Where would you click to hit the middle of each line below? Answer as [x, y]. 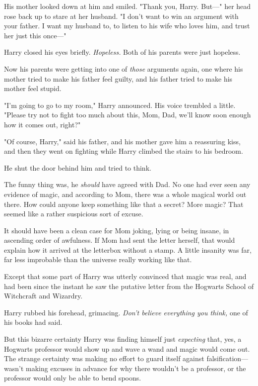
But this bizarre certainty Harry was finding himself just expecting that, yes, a [123, 339]
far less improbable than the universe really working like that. [98, 259]
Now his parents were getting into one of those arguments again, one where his [124, 68]
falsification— [227, 358]
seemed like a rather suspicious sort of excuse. [74, 214]
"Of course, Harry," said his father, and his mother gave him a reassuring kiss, [122, 141]
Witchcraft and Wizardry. [43, 296]
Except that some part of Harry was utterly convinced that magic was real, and [125, 276]
